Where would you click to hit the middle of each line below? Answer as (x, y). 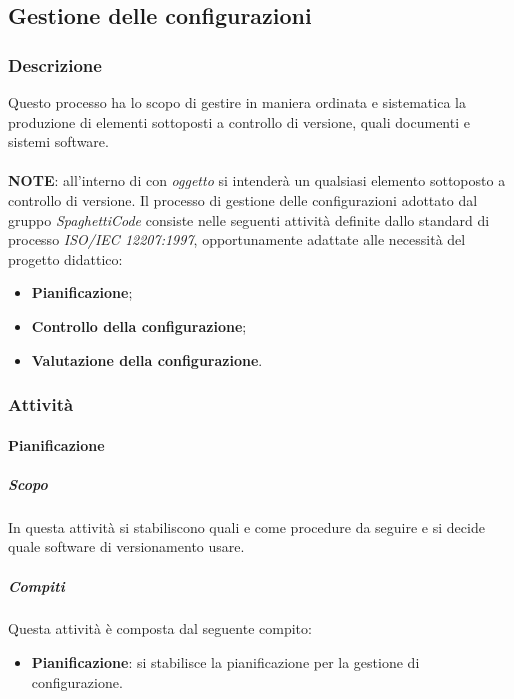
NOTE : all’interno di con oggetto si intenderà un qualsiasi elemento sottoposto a (257, 180)
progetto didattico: (65, 258)
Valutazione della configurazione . (147, 359)
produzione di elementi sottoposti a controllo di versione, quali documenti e (239, 121)
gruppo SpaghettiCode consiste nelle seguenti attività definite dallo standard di (249, 219)
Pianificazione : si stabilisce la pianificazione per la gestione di (225, 662)
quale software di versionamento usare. (126, 546)
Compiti (36, 585)
